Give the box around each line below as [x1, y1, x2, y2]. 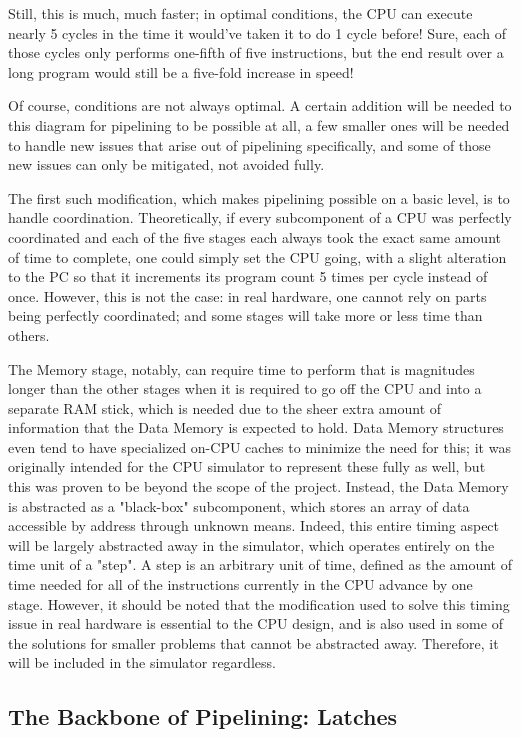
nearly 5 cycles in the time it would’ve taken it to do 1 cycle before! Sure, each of [8, 22, 506, 43]
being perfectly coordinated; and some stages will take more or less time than [8, 305, 483, 326]
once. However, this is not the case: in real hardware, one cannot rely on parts [8, 285, 487, 306]
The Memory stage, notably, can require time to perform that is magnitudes [8, 358, 475, 379]
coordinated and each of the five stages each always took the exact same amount [8, 226, 501, 247]
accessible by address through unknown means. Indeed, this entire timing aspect [8, 515, 500, 536]
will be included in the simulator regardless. [8, 652, 276, 673]
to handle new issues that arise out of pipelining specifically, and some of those [8, 134, 491, 155]
